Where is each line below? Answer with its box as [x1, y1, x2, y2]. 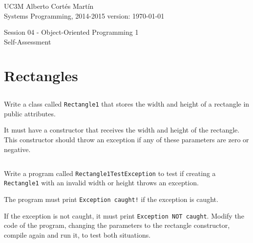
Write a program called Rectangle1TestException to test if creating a [4, 168, 216, 178]
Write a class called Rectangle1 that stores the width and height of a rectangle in [4, 99, 250, 109]
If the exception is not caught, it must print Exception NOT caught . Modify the [4, 210, 244, 221]
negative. [4, 144, 31, 154]
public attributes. [4, 108, 56, 118]
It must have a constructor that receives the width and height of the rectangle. [4, 125, 240, 135]
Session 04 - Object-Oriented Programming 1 [4, 27, 139, 37]
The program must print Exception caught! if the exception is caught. [4, 194, 218, 204]
